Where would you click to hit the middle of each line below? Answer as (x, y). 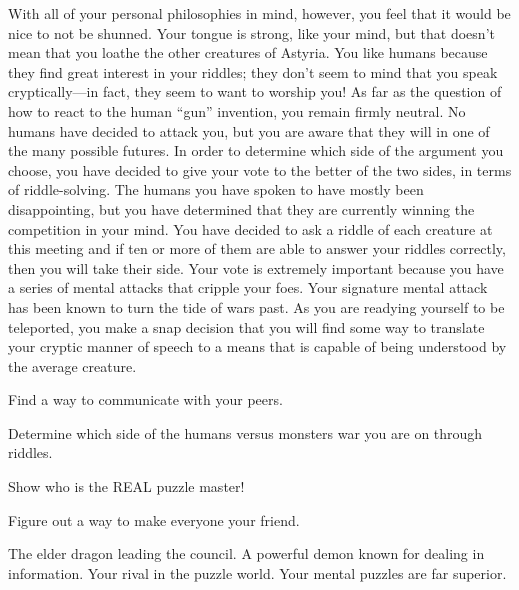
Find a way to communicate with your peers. (145, 399)
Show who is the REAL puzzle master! (126, 486)
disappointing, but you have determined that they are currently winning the (241, 208)
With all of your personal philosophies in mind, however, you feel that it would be (259, 13)
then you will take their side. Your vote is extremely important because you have (256, 267)
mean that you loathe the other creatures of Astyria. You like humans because (248, 52)
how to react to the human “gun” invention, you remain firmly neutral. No (237, 110)
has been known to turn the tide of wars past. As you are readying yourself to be (256, 306)
